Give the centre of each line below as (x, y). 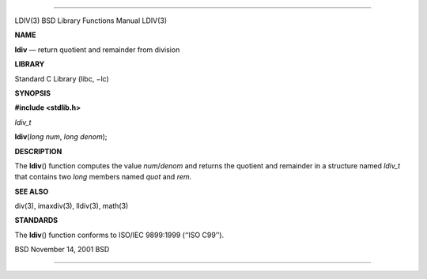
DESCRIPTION (38, 151)
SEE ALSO (32, 191)
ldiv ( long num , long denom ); (61, 137)
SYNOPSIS (33, 93)
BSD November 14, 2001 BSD (62, 250)
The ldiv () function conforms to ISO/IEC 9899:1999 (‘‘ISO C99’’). (119, 235)
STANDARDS (36, 221)
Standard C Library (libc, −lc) (62, 78)
